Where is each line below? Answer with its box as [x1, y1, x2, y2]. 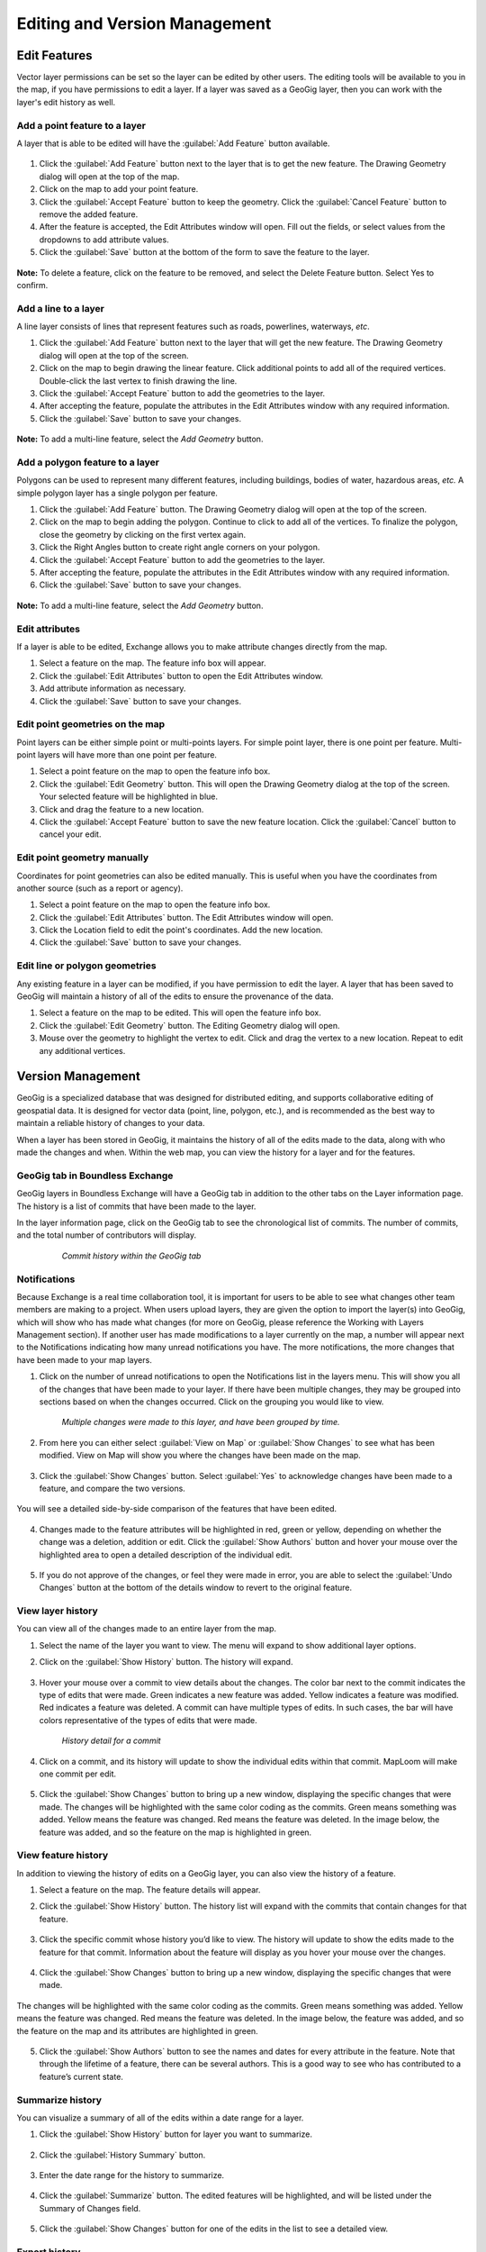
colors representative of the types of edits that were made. [39, 1714, 258, 1725]
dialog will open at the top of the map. [39, 171, 180, 182]
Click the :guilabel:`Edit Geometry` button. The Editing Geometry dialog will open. [39, 1020, 341, 1031]
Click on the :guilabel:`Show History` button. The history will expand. [39, 1657, 293, 1667]
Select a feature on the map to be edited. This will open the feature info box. [39, 1007, 321, 1018]
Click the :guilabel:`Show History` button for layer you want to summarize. [39, 2129, 312, 2139]
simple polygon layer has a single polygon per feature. [16, 487, 218, 498]
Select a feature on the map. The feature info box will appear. [39, 658, 266, 668]
